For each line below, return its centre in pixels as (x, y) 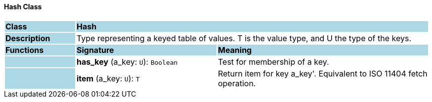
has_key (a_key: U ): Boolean (127, 62)
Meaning (235, 50)
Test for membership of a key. (273, 62)
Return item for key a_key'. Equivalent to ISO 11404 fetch (323, 73)
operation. (237, 83)
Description (28, 38)
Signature (95, 50)
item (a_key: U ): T (108, 78)
